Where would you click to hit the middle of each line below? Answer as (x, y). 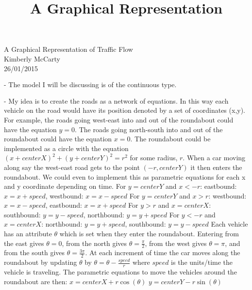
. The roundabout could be (170, 139)
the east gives (24, 243)
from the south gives (34, 252)
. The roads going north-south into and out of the (149, 129)
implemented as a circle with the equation (66, 148)
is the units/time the (202, 262)
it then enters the (216, 167)
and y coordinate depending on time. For (65, 186)
